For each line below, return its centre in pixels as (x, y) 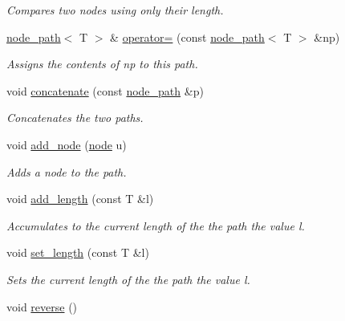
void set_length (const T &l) (78, 252)
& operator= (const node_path (187, 37)
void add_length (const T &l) (80, 199)
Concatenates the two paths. (75, 118)
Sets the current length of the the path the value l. (128, 279)
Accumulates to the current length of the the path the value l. (156, 225)
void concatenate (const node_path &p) (105, 90)
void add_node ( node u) (67, 144)
